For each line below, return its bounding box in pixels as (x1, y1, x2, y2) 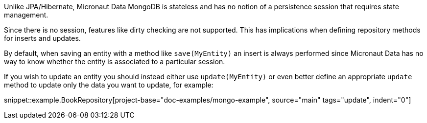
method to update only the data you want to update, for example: (4, 81, 213, 89)
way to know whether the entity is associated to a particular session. (4, 57, 225, 66)
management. (4, 11, 48, 19)
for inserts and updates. (4, 34, 81, 42)
